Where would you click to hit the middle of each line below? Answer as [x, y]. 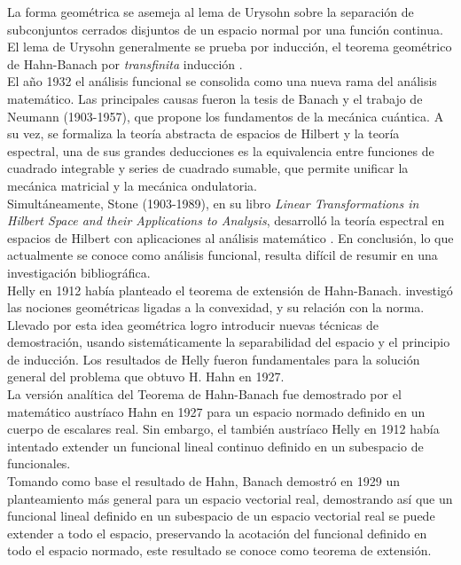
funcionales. [39, 463]
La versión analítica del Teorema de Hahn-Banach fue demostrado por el [204, 394]
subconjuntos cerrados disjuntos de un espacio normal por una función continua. [225, 29]
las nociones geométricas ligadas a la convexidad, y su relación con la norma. [216, 307]
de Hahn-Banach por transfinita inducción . [125, 63]
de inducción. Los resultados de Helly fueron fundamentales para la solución [214, 359]
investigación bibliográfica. [79, 272]
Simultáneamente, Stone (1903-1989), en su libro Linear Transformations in [213, 203]
